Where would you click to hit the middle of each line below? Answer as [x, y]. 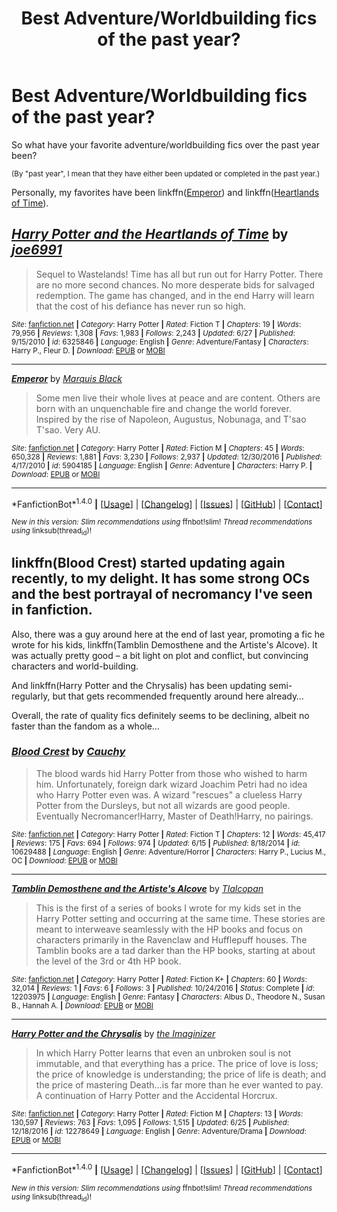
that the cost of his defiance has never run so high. [140, 306]
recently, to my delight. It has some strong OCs [160, 578]
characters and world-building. [75, 666]
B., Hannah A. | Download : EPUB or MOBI [82, 1005]
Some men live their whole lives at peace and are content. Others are [178, 398]
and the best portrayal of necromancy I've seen [162, 594]
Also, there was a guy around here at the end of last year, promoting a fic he [168, 634]
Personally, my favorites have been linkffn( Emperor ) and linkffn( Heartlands [165, 192]
